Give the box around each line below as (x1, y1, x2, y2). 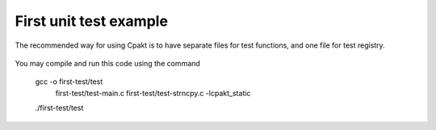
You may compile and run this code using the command (15, 58, 201, 68)
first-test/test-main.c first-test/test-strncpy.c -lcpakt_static (55, 88, 251, 98)
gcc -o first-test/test (35, 77, 103, 86)
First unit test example (15, 12, 169, 30)
